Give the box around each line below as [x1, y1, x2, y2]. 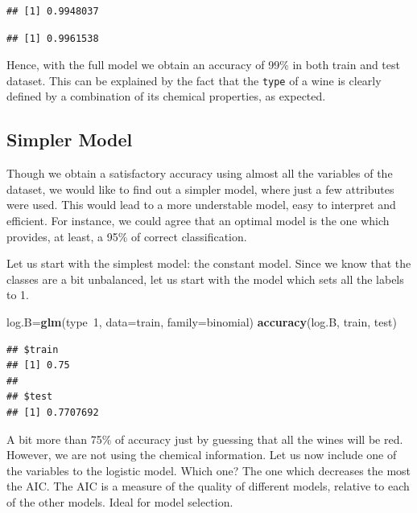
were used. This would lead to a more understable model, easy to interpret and [6, 196, 396, 213]
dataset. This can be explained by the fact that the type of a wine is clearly [6, 72, 382, 88]
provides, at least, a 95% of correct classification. [6, 228, 247, 244]
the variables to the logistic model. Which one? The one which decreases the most [6, 462, 411, 478]
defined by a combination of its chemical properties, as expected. [6, 88, 326, 105]
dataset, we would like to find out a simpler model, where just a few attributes [6, 180, 394, 197]
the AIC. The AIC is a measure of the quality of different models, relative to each [6, 478, 410, 495]
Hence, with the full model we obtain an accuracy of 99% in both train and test [6, 56, 400, 73]
